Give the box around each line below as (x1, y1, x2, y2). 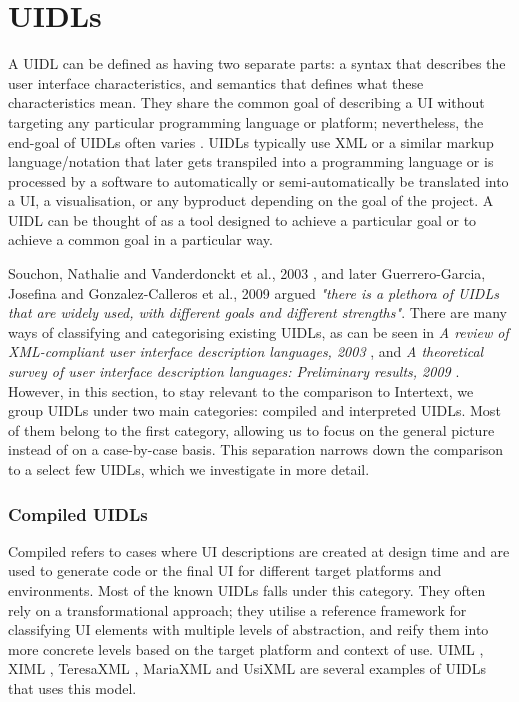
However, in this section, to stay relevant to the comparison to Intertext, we (8, 380, 474, 401)
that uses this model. (8, 677, 137, 698)
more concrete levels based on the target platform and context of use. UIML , (8, 638, 484, 659)
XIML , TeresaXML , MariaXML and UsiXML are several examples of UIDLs (8, 658, 487, 679)
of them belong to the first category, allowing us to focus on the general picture (8, 419, 495, 440)
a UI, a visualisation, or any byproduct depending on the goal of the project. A (8, 190, 494, 211)
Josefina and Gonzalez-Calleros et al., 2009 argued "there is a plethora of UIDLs (8, 282, 499, 303)
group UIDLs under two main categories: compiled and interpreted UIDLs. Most (8, 400, 501, 421)
